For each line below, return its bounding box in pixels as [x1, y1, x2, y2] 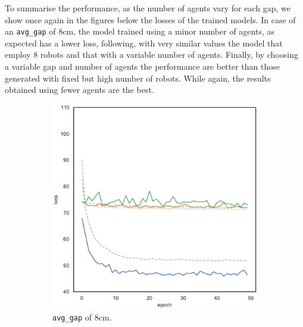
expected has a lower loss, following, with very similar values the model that [5, 36, 283, 49]
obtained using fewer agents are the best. [5, 83, 154, 96]
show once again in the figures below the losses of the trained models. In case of [5, 13, 296, 26]
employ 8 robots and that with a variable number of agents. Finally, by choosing [5, 48, 298, 61]
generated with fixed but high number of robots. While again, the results [5, 71, 271, 84]
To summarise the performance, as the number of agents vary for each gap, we [5, 2, 290, 14]
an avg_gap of [5, 25, 56, 38]
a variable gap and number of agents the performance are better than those [5, 60, 280, 73]
